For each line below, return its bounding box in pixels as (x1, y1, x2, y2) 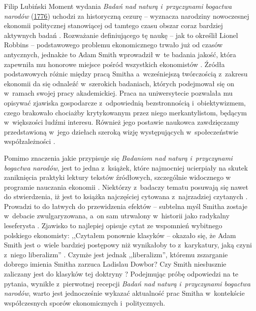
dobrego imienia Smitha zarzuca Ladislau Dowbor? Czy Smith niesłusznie (4, 259, 226, 269)
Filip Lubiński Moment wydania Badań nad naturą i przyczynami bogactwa (4, 1, 232, 11)
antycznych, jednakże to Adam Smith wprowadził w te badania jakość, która (4, 49, 236, 59)
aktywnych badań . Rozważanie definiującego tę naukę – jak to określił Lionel (4, 30, 238, 40)
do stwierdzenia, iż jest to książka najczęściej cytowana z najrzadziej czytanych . (4, 191, 248, 202)
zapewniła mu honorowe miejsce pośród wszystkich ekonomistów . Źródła (4, 59, 225, 69)
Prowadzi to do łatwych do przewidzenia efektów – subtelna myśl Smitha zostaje (4, 201, 248, 211)
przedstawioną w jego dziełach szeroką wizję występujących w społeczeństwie (4, 126, 239, 137)
